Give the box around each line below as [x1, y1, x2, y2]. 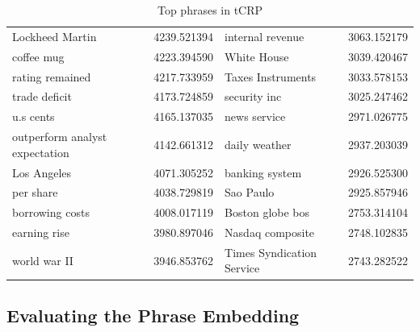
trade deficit [12, 88, 72, 105]
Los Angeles [12, 164, 72, 181]
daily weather [225, 135, 292, 152]
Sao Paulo [225, 184, 275, 201]
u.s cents [12, 108, 55, 125]
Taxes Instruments [225, 68, 317, 85]
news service [225, 108, 286, 125]
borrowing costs [12, 204, 90, 221]
